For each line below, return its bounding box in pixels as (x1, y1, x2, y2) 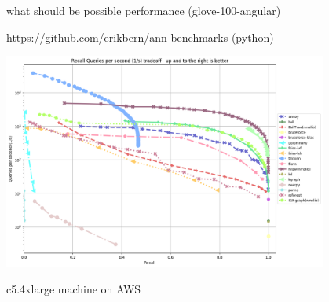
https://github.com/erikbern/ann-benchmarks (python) (6, 28, 274, 45)
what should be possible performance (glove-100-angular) (6, 2, 281, 18)
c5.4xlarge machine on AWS (6, 281, 141, 297)
